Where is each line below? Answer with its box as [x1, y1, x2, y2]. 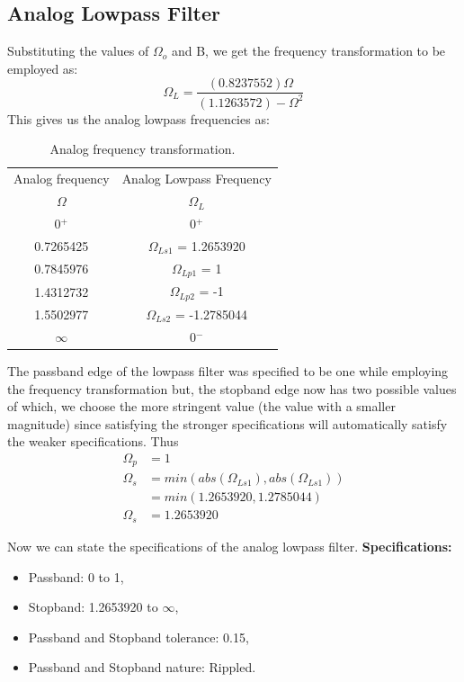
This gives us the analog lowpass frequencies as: [7, 109, 270, 128]
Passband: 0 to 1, [28, 567, 124, 586]
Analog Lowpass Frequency [121, 169, 272, 188]
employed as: [7, 58, 78, 77]
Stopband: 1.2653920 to [28, 597, 158, 616]
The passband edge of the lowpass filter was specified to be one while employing [7, 361, 449, 380]
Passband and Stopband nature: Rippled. [28, 658, 256, 677]
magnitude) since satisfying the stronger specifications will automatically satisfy [7, 414, 448, 433]
